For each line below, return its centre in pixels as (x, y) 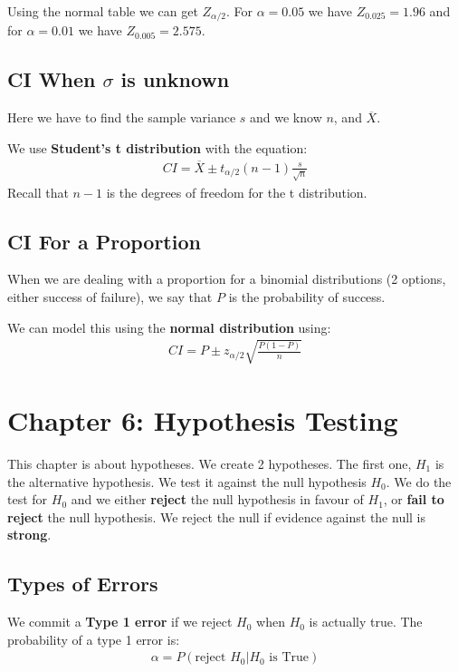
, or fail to (414, 499)
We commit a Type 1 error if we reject (120, 622)
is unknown (175, 79)
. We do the (419, 481)
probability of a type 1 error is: (94, 639)
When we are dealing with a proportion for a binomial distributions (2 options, (227, 279)
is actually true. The (366, 622)
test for (28, 499)
